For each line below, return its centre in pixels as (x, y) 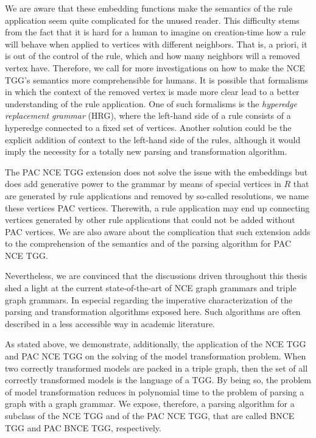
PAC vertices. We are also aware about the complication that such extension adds (158, 231)
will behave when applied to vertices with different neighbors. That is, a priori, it (156, 44)
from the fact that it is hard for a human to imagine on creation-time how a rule (155, 32)
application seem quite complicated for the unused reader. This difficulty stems (152, 20)
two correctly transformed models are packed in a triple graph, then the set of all (156, 368)
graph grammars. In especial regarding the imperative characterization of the (149, 299)
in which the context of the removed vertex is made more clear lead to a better (152, 92)
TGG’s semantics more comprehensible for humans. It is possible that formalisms (157, 79)
